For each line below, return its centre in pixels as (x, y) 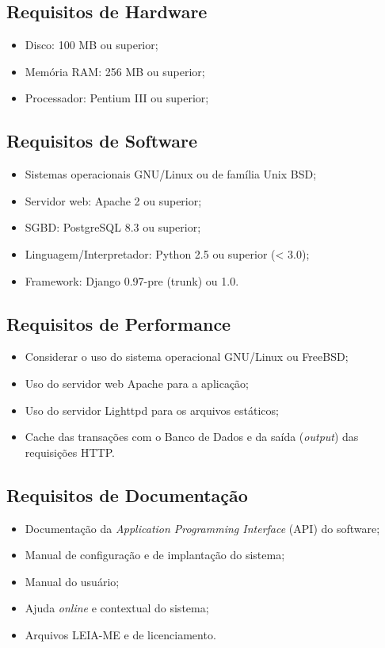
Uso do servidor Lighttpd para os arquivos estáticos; (152, 410)
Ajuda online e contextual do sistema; (117, 608)
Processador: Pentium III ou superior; (117, 98)
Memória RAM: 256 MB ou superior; (115, 71)
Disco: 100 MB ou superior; (91, 45)
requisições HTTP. (70, 452)
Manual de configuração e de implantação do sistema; (155, 555)
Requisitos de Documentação (127, 495)
